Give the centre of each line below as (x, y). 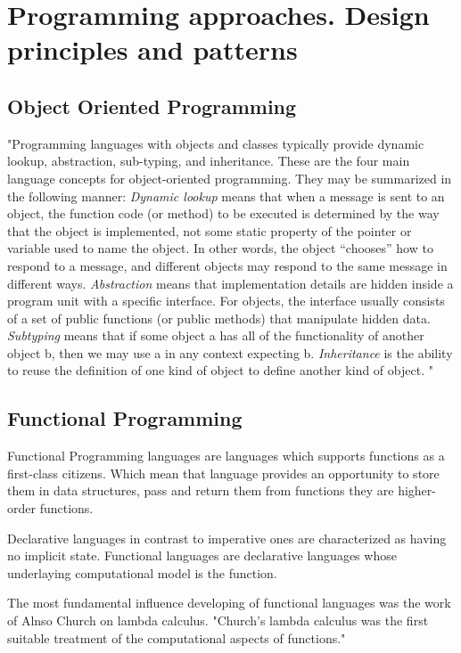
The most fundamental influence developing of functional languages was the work (229, 603)
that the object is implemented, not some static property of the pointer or (210, 230)
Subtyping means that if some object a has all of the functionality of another (216, 335)
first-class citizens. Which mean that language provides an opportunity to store (223, 473)
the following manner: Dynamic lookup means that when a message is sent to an (226, 196)
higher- (417, 490)
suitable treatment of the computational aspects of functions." (177, 637)
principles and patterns (152, 49)
